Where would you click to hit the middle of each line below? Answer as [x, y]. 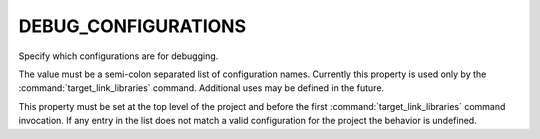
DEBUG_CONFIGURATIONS [132, 26]
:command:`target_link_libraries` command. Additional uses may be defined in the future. [201, 88]
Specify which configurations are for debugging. [118, 56]
